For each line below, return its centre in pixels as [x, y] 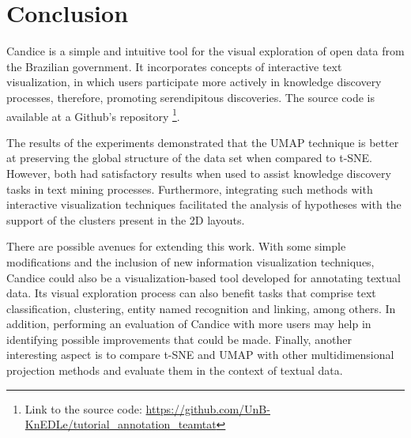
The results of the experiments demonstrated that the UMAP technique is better [203, 142]
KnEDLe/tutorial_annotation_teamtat [121, 424]
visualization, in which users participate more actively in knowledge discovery [194, 82]
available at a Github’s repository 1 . [93, 115]
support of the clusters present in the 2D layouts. [126, 219]
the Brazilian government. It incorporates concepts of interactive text [174, 66]
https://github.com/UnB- [208, 408]
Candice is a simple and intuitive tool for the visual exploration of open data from [205, 51]
